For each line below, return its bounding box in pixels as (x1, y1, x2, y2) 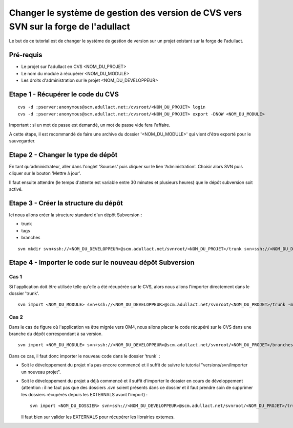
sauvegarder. (9, 138, 36, 144)
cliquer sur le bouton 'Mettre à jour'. (9, 170, 82, 176)
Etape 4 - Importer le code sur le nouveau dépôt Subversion (9, 258, 195, 267)
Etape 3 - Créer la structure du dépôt (9, 199, 123, 207)
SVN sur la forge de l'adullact (9, 21, 130, 32)
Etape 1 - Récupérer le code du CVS (9, 90, 119, 98)
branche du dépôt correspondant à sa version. (9, 331, 103, 337)
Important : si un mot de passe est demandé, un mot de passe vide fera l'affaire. (9, 122, 170, 128)
